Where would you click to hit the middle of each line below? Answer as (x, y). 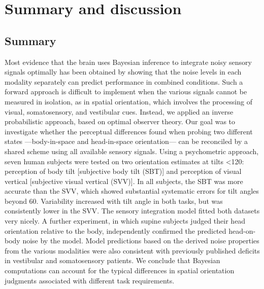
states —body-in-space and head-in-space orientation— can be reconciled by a (126, 141)
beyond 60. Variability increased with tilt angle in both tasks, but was (114, 201)
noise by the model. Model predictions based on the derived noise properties (141, 241)
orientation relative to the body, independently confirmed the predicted (115, 230)
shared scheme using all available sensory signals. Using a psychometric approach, (132, 151)
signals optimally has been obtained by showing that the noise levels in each (123, 72)
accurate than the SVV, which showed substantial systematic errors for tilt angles (132, 191)
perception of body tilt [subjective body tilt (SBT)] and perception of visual (123, 171)
